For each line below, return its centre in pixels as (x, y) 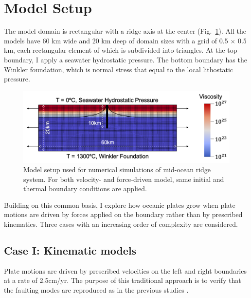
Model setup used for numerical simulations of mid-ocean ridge (117, 169)
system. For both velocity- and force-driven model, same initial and (124, 179)
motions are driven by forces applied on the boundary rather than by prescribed (123, 214)
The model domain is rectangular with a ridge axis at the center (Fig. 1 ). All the (125, 31)
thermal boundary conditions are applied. (85, 189)
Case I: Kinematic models (70, 250)
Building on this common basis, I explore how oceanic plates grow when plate (120, 205)
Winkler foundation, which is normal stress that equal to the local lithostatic (119, 69)
